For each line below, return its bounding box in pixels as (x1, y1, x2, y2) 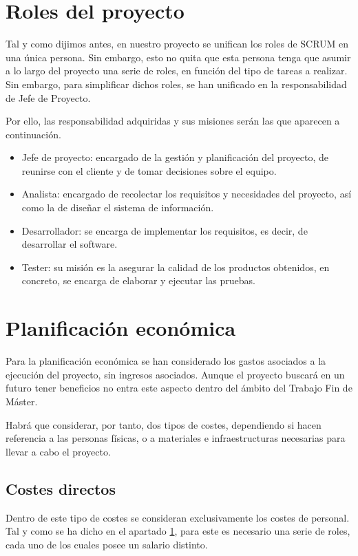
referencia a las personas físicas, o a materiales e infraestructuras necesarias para (6, 431, 346, 445)
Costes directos (6, 478, 116, 499)
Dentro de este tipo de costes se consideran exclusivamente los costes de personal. (6, 510, 350, 524)
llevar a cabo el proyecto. (6, 444, 111, 458)
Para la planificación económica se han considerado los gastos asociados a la (6, 354, 326, 368)
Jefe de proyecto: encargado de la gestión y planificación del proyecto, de (21, 150, 329, 164)
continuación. (6, 127, 61, 141)
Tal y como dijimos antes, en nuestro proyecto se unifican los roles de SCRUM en (6, 36, 349, 51)
